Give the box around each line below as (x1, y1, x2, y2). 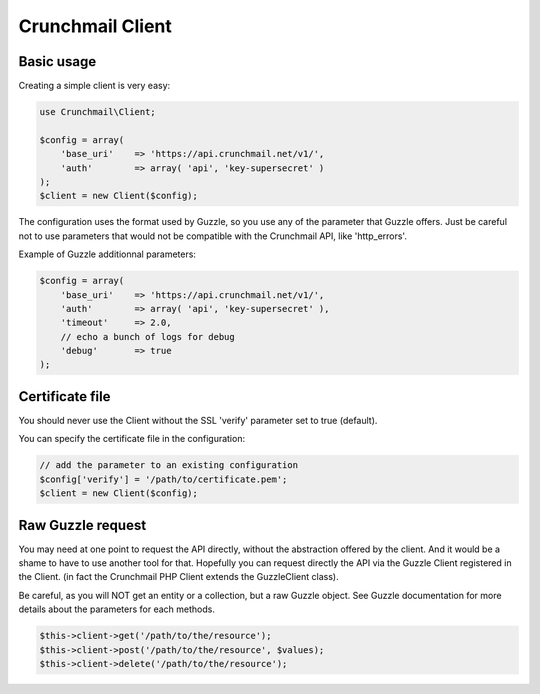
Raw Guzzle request (18, 516, 147, 534)
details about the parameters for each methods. (18, 603, 215, 615)
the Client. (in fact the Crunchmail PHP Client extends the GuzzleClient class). (18, 571, 339, 583)
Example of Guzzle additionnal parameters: (18, 248, 197, 260)
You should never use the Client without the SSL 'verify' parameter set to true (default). (18, 414, 378, 426)
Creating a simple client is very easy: (18, 80, 171, 92)
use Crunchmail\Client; (39, 106, 157, 118)
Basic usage (18, 53, 97, 70)
